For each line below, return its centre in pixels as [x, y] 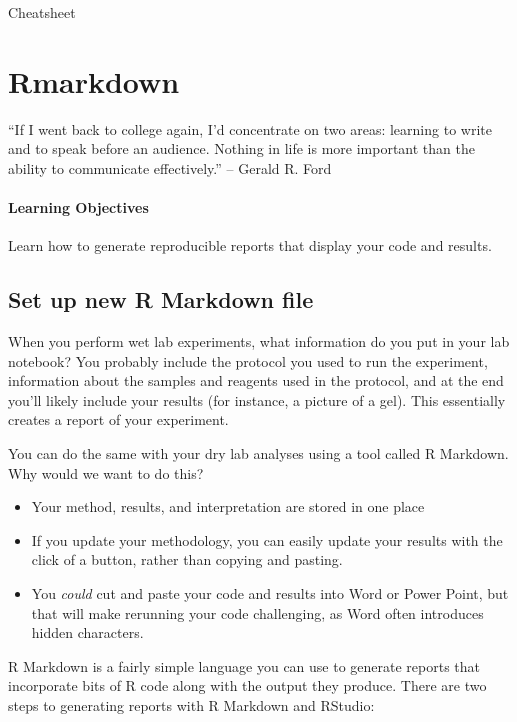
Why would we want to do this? [106, 472]
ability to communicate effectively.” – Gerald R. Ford [170, 167]
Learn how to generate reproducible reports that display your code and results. [250, 245]
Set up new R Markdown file [161, 299]
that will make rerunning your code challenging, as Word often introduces [257, 612]
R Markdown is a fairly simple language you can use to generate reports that [244, 665]
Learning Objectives [78, 207]
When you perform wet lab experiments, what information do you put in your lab [259, 341]
